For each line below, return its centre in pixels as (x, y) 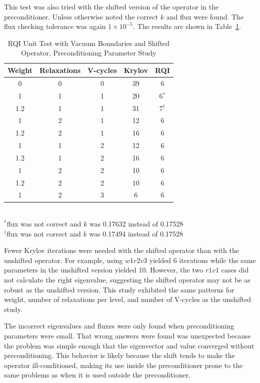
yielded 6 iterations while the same (202, 260)
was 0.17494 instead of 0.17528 (136, 233)
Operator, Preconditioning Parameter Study (89, 53)
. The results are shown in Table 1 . (187, 26)
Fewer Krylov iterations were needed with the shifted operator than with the (121, 250)
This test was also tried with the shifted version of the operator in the (111, 6)
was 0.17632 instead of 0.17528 (136, 224)
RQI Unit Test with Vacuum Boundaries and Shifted (89, 43)
